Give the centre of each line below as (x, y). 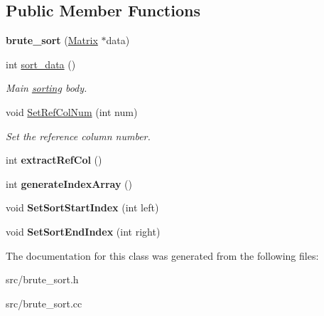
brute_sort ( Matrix (52, 40)
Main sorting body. (47, 88)
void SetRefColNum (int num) (72, 111)
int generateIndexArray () (69, 183)
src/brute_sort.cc (44, 303)
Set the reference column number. (78, 136)
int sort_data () (41, 64)
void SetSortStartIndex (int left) (82, 207)
